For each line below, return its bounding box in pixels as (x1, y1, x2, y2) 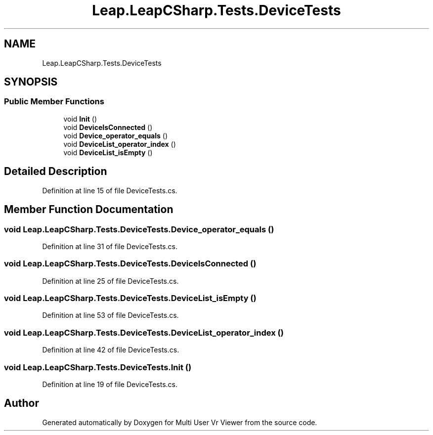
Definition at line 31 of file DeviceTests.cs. (42, 242, 177, 251)
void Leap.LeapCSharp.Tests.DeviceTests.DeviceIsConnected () (4, 259, 257, 269)
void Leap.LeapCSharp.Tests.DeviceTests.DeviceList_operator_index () (4, 327, 284, 338)
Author (4, 397, 39, 410)
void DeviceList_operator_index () (63, 139, 176, 148)
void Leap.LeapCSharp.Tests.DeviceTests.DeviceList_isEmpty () (4, 293, 257, 303)
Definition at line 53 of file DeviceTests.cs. (42, 311, 179, 320)
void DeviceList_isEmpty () (63, 148, 153, 157)
